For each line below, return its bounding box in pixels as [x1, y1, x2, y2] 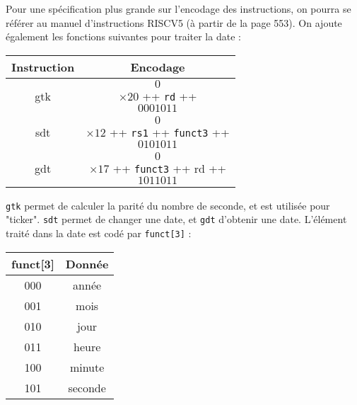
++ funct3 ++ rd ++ [112, 159, 227, 176]
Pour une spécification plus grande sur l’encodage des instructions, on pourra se [6, 1, 351, 16]
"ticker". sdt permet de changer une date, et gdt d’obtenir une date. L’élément [6, 212, 347, 227]
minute [69, 358, 105, 375]
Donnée [65, 255, 109, 272]
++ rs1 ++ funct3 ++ [110, 123, 230, 140]
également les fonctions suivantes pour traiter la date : [6, 29, 241, 44]
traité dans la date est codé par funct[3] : [6, 226, 192, 241]
